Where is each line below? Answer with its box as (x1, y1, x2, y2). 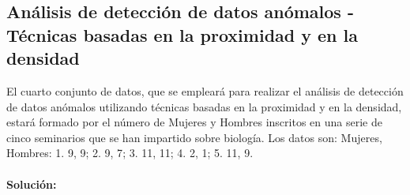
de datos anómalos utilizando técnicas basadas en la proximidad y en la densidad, (6, 98, 402, 114)
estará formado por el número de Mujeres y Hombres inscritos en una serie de (6, 114, 382, 130)
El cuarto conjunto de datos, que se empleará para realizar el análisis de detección (6, 82, 404, 99)
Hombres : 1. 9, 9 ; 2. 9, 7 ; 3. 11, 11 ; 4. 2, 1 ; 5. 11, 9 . (6, 144, 254, 161)
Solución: (6, 175, 57, 192)
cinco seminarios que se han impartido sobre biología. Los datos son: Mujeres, (6, 129, 382, 145)
